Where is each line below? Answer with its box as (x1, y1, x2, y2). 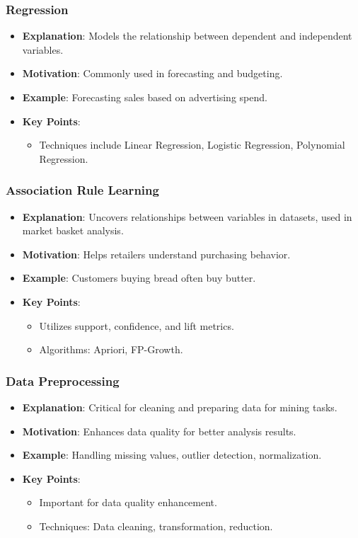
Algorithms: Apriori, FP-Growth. (39, 342, 183, 357)
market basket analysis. (22, 223, 124, 238)
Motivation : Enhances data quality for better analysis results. (22, 423, 296, 438)
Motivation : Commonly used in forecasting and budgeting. (22, 66, 283, 81)
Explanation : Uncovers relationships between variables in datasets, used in (22, 209, 352, 224)
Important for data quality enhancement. (39, 495, 217, 510)
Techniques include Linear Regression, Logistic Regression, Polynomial (39, 137, 345, 152)
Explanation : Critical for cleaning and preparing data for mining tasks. (22, 399, 337, 414)
